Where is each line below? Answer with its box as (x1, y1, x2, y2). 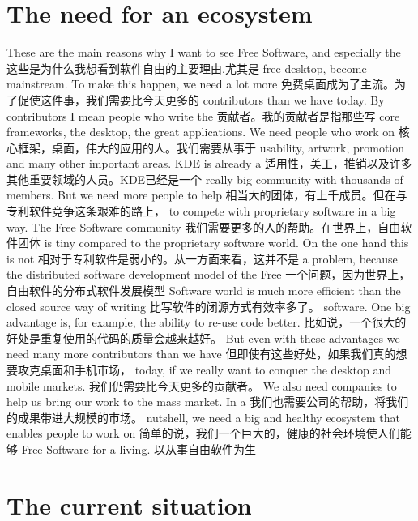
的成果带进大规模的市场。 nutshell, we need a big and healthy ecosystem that (6, 408, 400, 425)
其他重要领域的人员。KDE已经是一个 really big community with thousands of (6, 170, 403, 187)
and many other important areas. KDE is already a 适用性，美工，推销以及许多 (6, 155, 412, 172)
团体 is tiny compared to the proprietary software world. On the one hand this (17, 234, 409, 251)
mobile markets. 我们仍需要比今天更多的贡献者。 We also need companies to (6, 377, 397, 394)
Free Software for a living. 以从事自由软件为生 (21, 440, 256, 457)
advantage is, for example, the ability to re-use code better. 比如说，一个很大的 (6, 314, 407, 331)
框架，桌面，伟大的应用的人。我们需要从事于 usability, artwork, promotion (17, 139, 405, 156)
